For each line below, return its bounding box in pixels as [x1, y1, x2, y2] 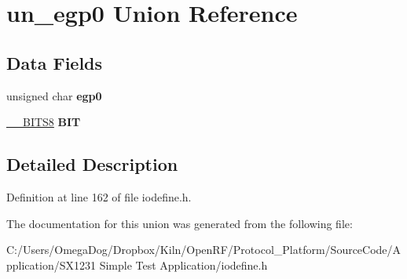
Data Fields [6, 50, 103, 74]
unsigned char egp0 [6, 87, 102, 103]
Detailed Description [6, 152, 178, 176]
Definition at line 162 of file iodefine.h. [6, 188, 192, 205]
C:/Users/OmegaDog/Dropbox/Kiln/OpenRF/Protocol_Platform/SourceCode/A [6, 241, 401, 258]
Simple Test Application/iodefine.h [99, 256, 268, 273]
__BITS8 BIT [6, 114, 81, 130]
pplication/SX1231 [6, 256, 96, 273]
